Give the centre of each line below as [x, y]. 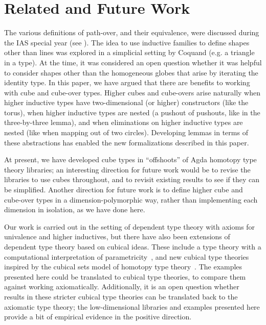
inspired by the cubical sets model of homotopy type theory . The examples [123, 267]
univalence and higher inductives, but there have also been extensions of [117, 236]
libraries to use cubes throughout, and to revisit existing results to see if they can [132, 179]
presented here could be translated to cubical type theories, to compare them [125, 276]
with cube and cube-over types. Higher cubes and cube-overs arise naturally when [132, 92]
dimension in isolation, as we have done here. [75, 209]
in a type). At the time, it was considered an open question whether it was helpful [133, 62]
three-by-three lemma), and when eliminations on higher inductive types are [124, 122]
